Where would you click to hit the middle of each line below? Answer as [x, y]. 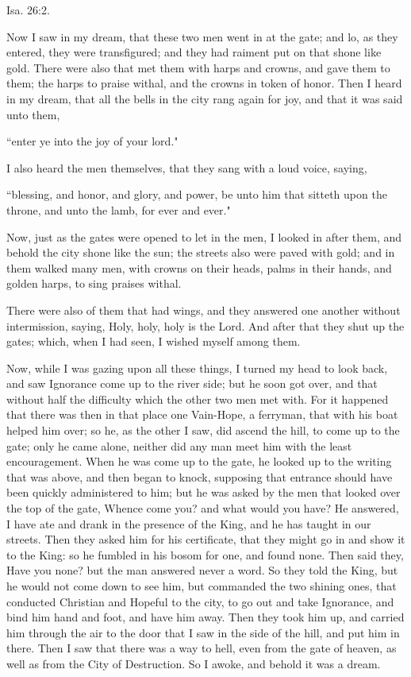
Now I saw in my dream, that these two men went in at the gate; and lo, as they [202, 36]
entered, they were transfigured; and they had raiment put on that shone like [194, 52]
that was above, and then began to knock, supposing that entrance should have [200, 476]
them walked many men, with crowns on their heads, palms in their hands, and [199, 267]
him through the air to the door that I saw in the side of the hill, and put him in [203, 632]
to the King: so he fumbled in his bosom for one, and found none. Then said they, [205, 554]
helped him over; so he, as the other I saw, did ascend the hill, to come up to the [203, 430]
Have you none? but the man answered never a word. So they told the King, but [202, 570]
